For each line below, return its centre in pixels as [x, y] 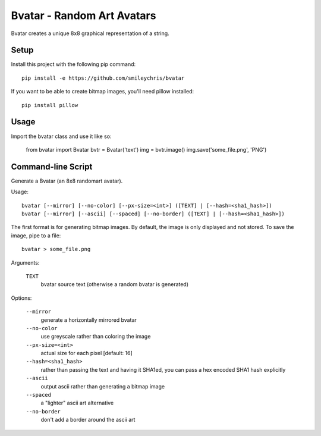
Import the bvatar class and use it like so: [61, 136]
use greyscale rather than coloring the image [96, 337]
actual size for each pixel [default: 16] [87, 353]
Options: [21, 298]
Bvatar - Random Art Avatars [84, 15]
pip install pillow [50, 105]
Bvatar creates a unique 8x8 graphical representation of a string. [90, 33]
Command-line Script [52, 167]
